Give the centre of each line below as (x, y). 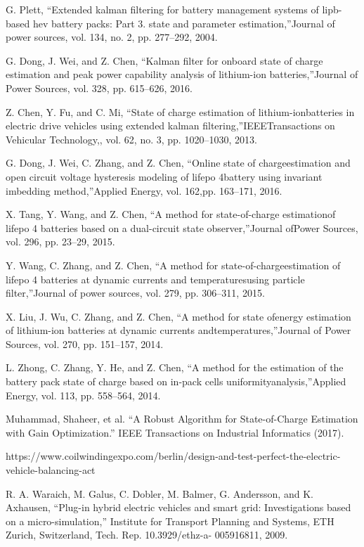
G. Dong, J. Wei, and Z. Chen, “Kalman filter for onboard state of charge (164, 60)
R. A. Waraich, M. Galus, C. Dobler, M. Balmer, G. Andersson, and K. (160, 493)
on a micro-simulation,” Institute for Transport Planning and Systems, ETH (170, 521)
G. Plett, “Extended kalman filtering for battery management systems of (162, 9)
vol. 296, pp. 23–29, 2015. (60, 242)
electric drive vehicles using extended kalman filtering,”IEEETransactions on (170, 126)
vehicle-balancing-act (51, 470)
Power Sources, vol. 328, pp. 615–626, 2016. (99, 88)
